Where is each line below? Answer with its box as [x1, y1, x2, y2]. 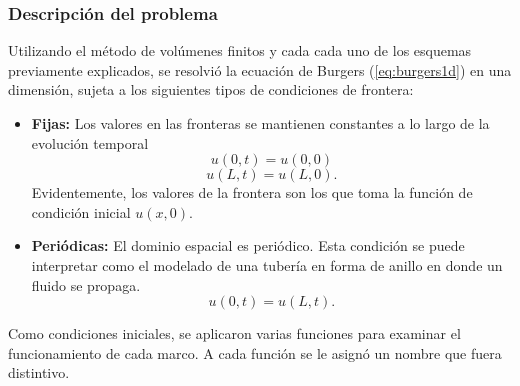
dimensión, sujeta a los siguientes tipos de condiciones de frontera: [8, 79, 414, 100]
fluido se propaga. [31, 274, 141, 295]
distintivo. [8, 362, 70, 383]
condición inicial [31, 201, 131, 222]
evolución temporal [31, 132, 149, 153]
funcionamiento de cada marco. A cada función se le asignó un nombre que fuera [8, 342, 502, 363]
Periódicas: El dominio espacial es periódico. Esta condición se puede [31, 235, 465, 256]
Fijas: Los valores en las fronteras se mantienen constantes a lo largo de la [31, 113, 490, 133]
